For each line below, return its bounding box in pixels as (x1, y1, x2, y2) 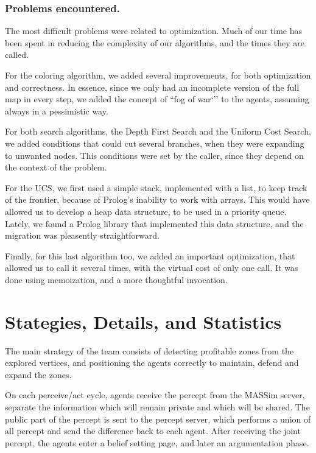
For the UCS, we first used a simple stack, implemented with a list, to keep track (5, 181, 307, 194)
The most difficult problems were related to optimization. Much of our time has (5, 24, 303, 37)
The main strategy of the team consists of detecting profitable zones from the (5, 344, 294, 357)
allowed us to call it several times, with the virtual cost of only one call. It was (5, 261, 298, 274)
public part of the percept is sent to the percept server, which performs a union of (5, 412, 311, 425)
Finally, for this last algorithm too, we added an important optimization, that (5, 249, 295, 262)
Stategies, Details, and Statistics (5, 309, 282, 334)
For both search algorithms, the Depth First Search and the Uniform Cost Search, (5, 125, 311, 138)
